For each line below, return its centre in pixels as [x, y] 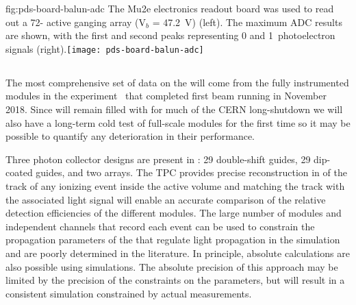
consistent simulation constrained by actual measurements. [129, 293]
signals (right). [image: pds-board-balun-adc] [105, 48]
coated [19, 172]
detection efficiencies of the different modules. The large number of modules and [174, 213]
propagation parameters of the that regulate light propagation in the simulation [173, 240]
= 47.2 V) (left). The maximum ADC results [247, 22]
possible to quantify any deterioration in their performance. [130, 136]
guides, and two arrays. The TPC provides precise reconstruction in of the [191, 172]
